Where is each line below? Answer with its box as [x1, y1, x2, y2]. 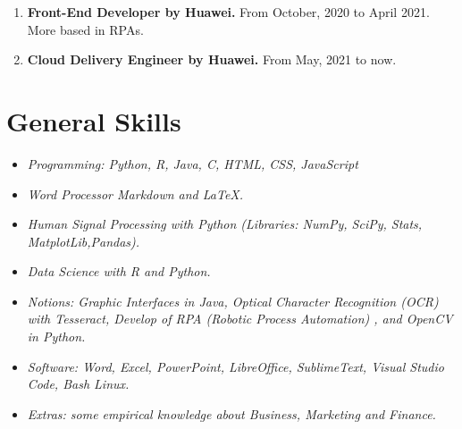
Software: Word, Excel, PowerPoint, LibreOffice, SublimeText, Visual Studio [27, 357, 444, 375]
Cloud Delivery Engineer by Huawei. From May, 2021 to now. [27, 50, 397, 69]
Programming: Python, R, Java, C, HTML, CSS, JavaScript [27, 154, 358, 172]
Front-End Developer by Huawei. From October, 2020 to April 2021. [27, 3, 430, 21]
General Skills [6, 102, 181, 139]
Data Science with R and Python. [27, 262, 211, 281]
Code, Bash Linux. [27, 374, 130, 393]
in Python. [27, 327, 86, 346]
